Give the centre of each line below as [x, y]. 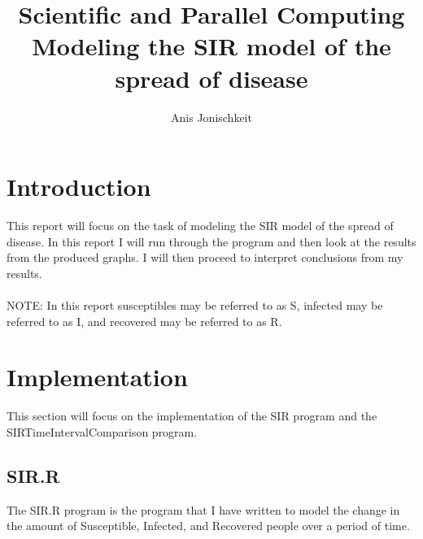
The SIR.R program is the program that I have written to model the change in [203, 509]
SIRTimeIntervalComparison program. [102, 431]
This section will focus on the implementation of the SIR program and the [192, 416]
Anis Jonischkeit [211, 117]
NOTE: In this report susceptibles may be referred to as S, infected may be [195, 305]
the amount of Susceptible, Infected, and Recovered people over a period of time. [208, 526]
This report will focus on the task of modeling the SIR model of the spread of [200, 226]
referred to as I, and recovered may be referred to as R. [144, 321]
